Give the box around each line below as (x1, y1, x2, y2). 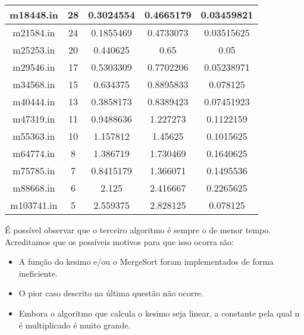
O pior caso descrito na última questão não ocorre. (18, 287, 203, 299)
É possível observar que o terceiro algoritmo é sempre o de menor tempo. (5, 224, 271, 236)
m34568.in (12, 77, 55, 91)
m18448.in (10, 8, 58, 21)
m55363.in (12, 129, 55, 143)
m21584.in (12, 26, 55, 39)
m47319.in (12, 112, 55, 126)
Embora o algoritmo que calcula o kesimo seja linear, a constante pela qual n (18, 306, 300, 319)
